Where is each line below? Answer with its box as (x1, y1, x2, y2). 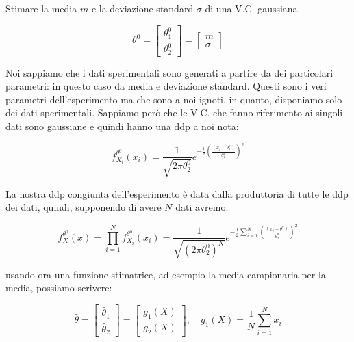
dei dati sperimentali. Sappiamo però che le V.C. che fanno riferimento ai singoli (5, 105, 343, 120)
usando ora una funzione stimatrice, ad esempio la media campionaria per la (5, 267, 326, 281)
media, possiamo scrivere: (5, 280, 112, 295)
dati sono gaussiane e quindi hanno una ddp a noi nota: (5, 118, 239, 133)
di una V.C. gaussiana (205, 1, 298, 15)
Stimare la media (5, 1, 77, 15)
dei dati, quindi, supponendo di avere (5, 200, 162, 214)
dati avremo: (175, 200, 229, 214)
